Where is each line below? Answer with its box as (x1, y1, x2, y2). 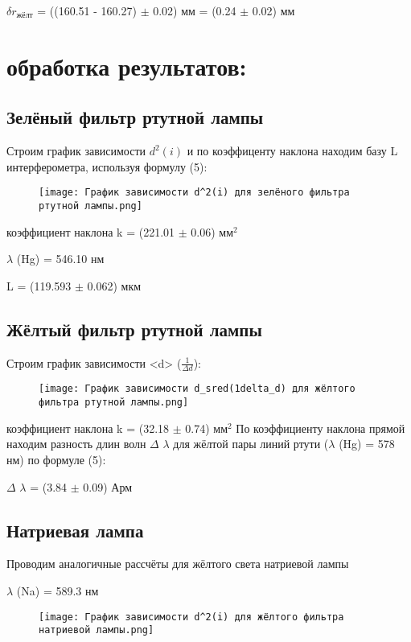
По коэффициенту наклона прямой (236, 419, 405, 436)
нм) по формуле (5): (6, 451, 106, 467)
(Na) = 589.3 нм (16, 582, 99, 599)
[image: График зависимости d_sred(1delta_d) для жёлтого (39, 383, 356, 395)
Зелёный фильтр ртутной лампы (6, 105, 264, 130)
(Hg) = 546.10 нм (16, 250, 105, 267)
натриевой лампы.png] (39, 624, 154, 636)
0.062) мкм (87, 277, 142, 294)
